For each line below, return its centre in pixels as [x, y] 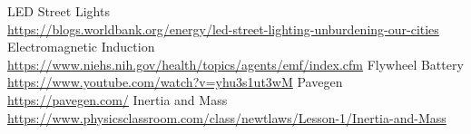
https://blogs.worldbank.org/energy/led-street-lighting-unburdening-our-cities [223, 29]
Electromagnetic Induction [81, 47]
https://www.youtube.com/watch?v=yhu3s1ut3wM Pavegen [175, 82]
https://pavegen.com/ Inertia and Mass [118, 99]
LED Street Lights [59, 11]
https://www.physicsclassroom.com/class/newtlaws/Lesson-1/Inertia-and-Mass [227, 117]
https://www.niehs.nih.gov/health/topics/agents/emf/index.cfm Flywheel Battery [235, 64]
